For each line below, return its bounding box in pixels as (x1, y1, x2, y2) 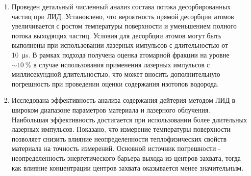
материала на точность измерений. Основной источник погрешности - (11, 143, 221, 153)
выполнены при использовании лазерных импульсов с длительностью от (11, 40, 228, 50)
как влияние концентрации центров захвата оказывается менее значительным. (11, 162, 244, 173)
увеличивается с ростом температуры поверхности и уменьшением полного (11, 21, 237, 31)
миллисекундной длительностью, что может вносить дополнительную (11, 69, 220, 79)
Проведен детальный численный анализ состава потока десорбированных (11, 1, 231, 11)
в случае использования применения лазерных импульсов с (33, 59, 210, 69)
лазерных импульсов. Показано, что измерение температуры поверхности (11, 124, 231, 134)
